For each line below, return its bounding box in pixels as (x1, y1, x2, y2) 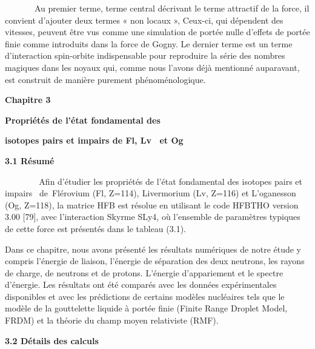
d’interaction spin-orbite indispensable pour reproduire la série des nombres (5, 49, 285, 62)
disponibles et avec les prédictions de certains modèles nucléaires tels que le (5, 290, 285, 302)
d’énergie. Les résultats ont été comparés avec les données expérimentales (5, 278, 277, 291)
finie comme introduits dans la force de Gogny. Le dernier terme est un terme (5, 37, 293, 50)
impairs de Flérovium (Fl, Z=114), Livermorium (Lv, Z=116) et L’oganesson (5, 187, 296, 199)
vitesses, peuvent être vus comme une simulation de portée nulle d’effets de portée (5, 25, 310, 38)
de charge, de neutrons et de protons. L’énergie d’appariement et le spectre (5, 266, 283, 279)
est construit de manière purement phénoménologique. (5, 73, 206, 85)
